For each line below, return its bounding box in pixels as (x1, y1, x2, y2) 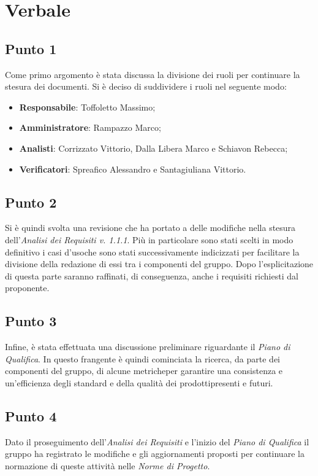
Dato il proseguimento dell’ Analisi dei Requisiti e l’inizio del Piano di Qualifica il (5, 435, 309, 448)
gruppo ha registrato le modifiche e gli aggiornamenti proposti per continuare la (5, 447, 305, 460)
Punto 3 (5, 311, 57, 330)
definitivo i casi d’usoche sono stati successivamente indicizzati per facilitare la (5, 245, 300, 258)
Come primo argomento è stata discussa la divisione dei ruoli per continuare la (5, 68, 300, 80)
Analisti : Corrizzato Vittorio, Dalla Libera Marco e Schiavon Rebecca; (19, 141, 288, 154)
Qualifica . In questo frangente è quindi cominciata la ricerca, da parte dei (5, 352, 280, 365)
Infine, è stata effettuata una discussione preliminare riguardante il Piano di (5, 340, 290, 353)
